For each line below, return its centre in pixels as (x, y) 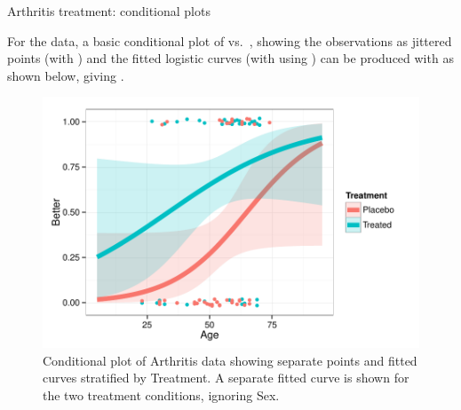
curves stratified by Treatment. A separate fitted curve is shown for (226, 378)
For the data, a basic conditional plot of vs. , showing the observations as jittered (230, 40)
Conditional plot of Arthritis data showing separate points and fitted (230, 360)
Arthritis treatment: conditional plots (109, 11)
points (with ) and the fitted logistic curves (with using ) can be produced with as (230, 58)
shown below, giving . (66, 75)
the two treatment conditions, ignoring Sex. (161, 394)
